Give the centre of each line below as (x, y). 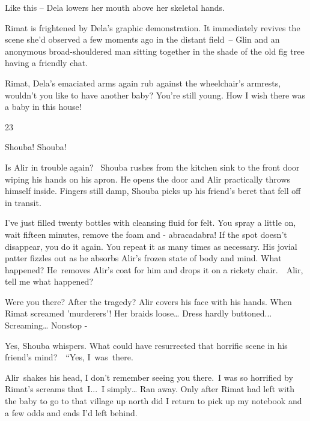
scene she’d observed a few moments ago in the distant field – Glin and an (142, 39)
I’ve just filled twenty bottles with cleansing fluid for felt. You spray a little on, (150, 223)
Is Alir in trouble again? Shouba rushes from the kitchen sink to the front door (152, 167)
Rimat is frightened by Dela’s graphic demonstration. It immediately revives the (153, 27)
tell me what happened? (49, 281)
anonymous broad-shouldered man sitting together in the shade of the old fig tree (155, 51)
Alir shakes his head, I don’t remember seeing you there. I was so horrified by (149, 377)
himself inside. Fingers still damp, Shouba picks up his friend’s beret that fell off (153, 191)
